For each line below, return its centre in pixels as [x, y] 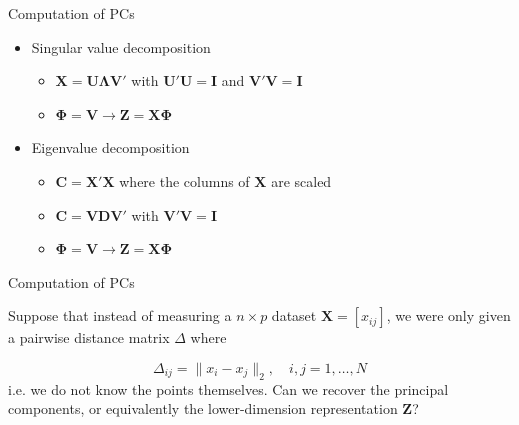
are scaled [301, 180]
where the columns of [184, 180]
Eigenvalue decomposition [110, 147]
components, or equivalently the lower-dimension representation [203, 408]
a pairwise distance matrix [89, 337]
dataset [294, 315]
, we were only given [448, 315]
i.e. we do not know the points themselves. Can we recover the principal [228, 388]
